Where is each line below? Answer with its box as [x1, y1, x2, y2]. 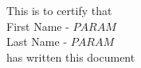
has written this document [6, 48, 135, 65]
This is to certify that [6, 2, 112, 18]
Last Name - [6, 33, 68, 50]
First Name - [6, 17, 69, 34]
